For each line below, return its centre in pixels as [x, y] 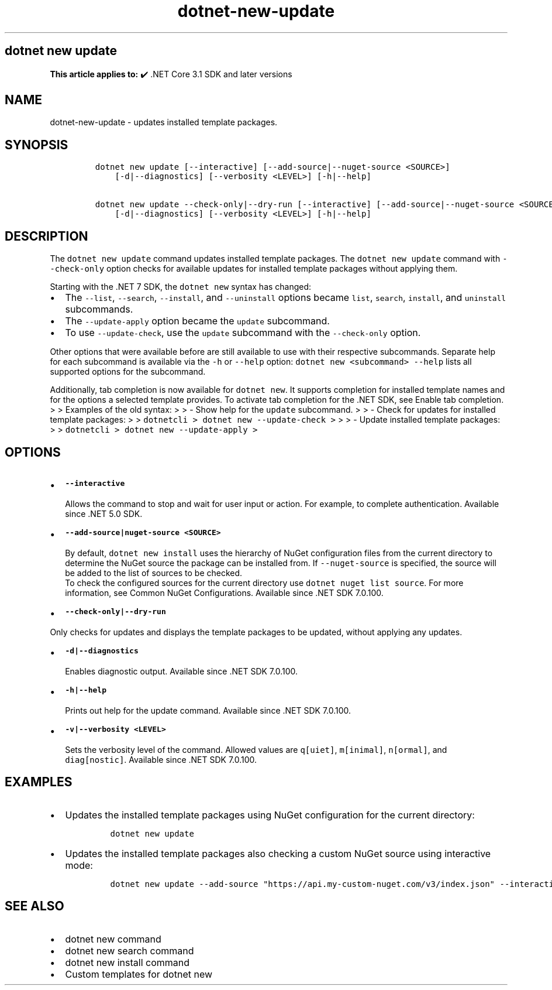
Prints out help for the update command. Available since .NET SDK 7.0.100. [208, 710]
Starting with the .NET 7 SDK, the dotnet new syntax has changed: [181, 287]
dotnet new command [113, 939]
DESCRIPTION [46, 236]
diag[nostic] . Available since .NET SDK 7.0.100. [161, 759]
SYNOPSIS [37, 145]
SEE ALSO [34, 906]
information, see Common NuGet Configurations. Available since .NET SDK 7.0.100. [224, 592]
